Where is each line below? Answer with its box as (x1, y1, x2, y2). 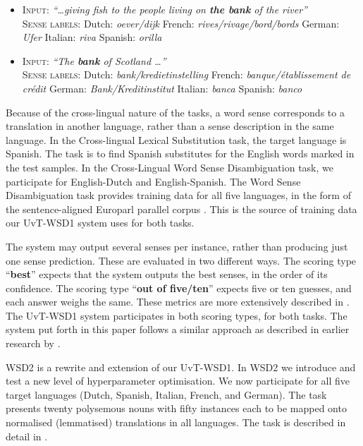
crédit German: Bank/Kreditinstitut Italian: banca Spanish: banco (22, 80, 302, 95)
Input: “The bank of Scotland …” (22, 53, 166, 68)
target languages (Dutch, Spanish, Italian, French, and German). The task (6, 387, 327, 402)
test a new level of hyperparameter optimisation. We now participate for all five (6, 373, 350, 388)
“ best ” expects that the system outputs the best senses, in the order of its (6, 267, 328, 282)
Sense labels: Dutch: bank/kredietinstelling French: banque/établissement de (22, 67, 351, 82)
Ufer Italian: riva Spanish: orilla (22, 30, 162, 44)
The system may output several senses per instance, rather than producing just (6, 239, 348, 253)
